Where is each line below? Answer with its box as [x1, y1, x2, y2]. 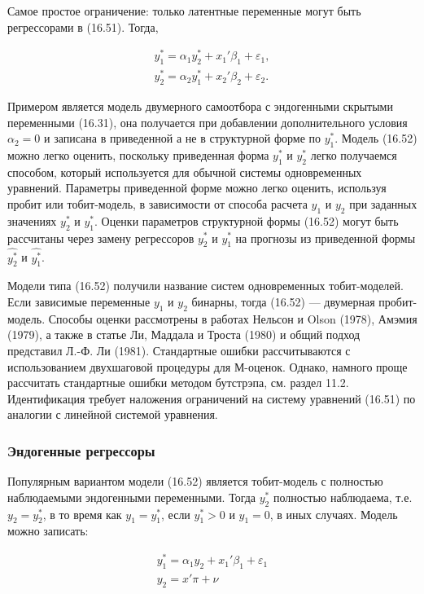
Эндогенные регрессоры [7, 440, 155, 460]
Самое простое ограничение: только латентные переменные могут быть [7, 2, 361, 19]
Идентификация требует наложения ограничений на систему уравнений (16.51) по [7, 389, 416, 407]
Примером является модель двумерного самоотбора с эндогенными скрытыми [7, 98, 393, 114]
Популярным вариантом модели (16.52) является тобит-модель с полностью [7, 473, 383, 490]
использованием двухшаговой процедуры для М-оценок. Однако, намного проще [7, 358, 408, 375]
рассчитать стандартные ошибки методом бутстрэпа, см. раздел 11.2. [7, 374, 349, 391]
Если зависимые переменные [7, 293, 151, 310]
